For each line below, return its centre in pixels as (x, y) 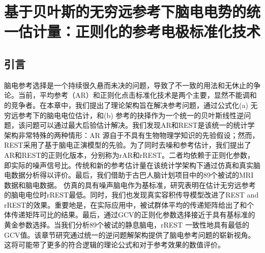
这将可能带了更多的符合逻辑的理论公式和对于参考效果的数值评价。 (114, 245)
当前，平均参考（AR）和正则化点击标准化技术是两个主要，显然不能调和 (137, 95)
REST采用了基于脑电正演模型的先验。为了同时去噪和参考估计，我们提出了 (128, 145)
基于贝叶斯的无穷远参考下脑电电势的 (125, 11)
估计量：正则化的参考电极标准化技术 (140, 31)
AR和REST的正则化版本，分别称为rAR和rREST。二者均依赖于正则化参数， (129, 154)
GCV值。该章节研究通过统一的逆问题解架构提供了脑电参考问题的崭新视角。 (130, 234)
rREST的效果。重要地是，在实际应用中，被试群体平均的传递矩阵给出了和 (126, 204)
